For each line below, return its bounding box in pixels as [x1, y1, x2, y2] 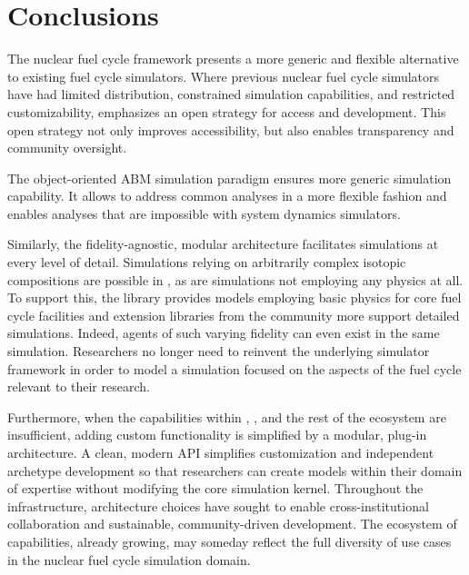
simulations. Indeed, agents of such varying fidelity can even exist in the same [7, 323, 440, 342]
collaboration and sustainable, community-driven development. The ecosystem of [7, 514, 457, 533]
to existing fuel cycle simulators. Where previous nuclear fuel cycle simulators [7, 66, 440, 85]
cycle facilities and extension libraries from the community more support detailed [7, 305, 460, 324]
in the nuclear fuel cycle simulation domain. [7, 550, 251, 569]
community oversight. [7, 138, 127, 157]
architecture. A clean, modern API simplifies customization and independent [7, 443, 434, 461]
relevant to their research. [7, 377, 150, 396]
